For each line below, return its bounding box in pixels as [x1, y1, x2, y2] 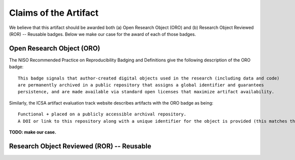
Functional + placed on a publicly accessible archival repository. [18, 111, 186, 117]
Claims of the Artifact [9, 7, 99, 18]
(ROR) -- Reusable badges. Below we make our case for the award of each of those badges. [9, 31, 196, 37]
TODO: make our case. [9, 129, 57, 135]
